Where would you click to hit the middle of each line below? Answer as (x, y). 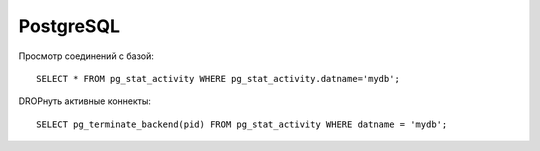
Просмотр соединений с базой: (86, 56)
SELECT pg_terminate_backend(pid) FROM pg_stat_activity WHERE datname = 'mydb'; (242, 124)
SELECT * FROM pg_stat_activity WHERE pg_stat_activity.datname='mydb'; (218, 78)
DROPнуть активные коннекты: (85, 101)
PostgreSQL (69, 26)
